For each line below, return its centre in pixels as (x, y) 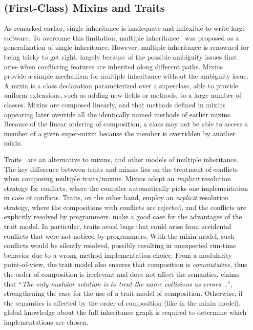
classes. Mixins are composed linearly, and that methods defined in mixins (115, 104)
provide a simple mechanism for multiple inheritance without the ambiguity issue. (126, 76)
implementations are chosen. (46, 322)
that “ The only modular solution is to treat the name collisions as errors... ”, (118, 283)
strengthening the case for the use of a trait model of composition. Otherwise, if (123, 293)
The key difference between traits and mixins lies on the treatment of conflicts (121, 169)
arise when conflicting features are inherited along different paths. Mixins (114, 66)
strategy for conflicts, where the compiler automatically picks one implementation (126, 188)
